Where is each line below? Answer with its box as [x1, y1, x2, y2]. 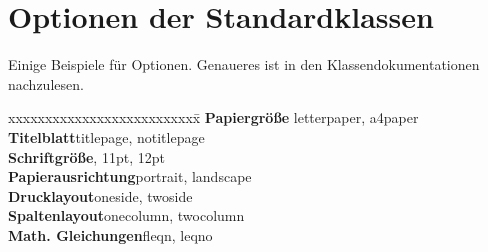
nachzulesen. [8, 73, 84, 94]
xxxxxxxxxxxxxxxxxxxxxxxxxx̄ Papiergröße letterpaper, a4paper [8, 107, 419, 128]
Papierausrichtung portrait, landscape [8, 166, 252, 187]
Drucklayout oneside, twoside [8, 185, 193, 206]
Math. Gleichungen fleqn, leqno [8, 224, 213, 245]
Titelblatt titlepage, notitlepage [8, 126, 205, 147]
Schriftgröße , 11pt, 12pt [8, 146, 165, 167]
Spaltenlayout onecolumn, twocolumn [8, 205, 245, 226]
